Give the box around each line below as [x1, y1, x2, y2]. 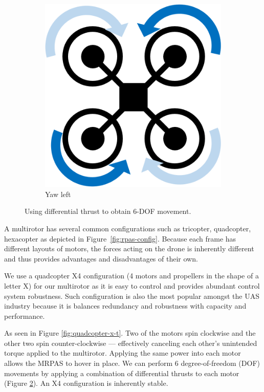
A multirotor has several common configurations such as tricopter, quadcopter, [4, 223, 251, 233]
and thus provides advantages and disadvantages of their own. [4, 253, 198, 264]
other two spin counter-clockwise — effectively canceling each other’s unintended [4, 337, 257, 348]
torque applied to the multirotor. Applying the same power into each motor [4, 347, 241, 358]
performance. [4, 310, 45, 321]
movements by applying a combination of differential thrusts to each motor [4, 367, 239, 378]
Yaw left [45, 188, 71, 199]
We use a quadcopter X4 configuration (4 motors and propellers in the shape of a [4, 270, 259, 281]
